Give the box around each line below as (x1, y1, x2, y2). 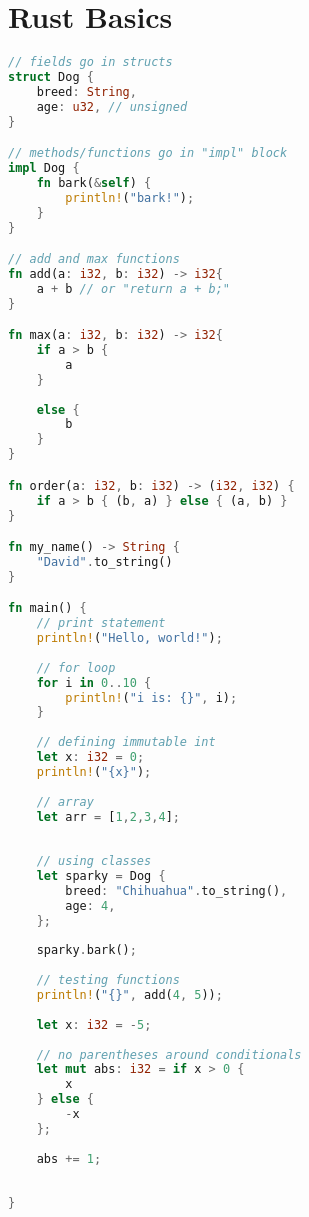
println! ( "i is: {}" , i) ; (65, 690, 238, 705)
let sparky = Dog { (36, 869, 166, 884)
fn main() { (8, 601, 87, 616)
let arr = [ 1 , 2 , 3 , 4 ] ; (36, 809, 180, 824)
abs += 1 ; (36, 1151, 102, 1166)
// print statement (36, 616, 166, 631)
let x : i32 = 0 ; (36, 750, 145, 765)
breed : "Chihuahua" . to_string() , (65, 883, 288, 898)
